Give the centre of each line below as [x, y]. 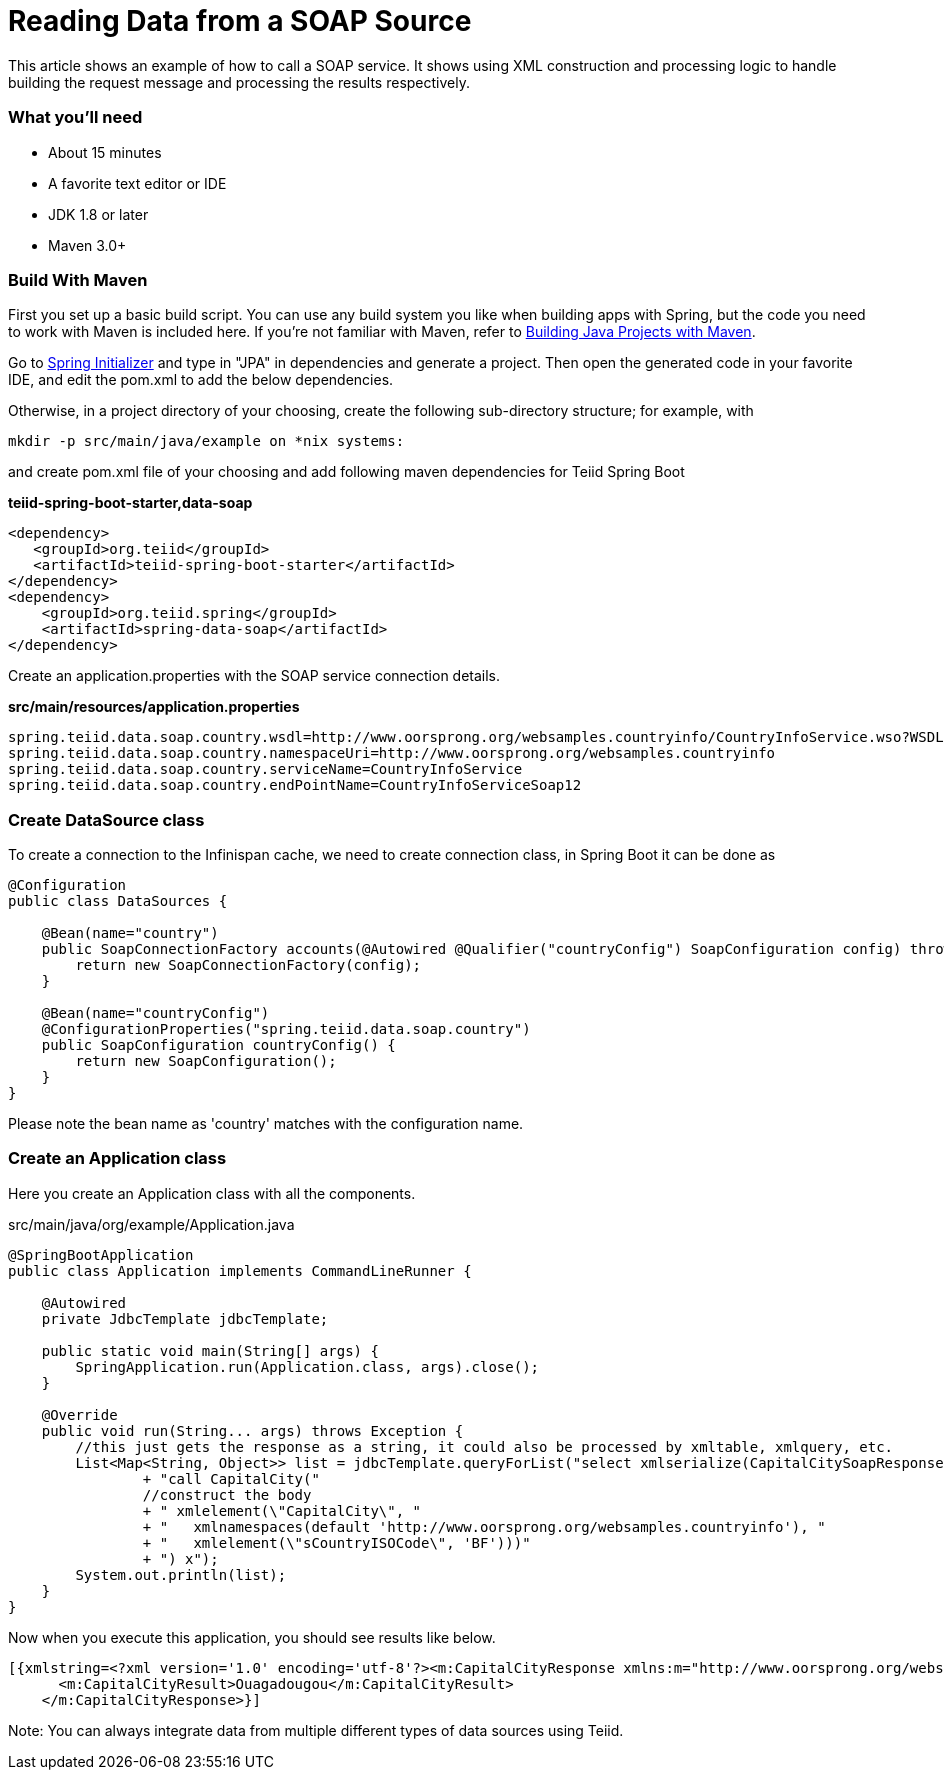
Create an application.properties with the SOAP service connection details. [254, 676]
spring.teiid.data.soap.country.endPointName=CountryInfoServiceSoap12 [295, 785]
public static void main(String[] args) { [210, 1350]
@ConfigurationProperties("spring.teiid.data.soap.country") [286, 1029]
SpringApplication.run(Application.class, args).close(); [307, 1366]
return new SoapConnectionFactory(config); [248, 965]
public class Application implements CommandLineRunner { [240, 1270]
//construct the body [227, 1494]
